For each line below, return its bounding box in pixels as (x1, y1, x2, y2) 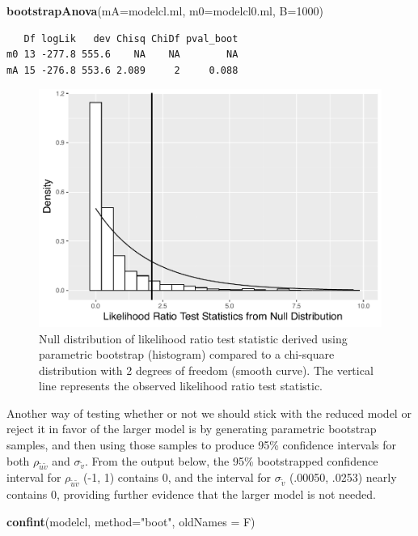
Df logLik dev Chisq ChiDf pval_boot (23, 32, 239, 45)
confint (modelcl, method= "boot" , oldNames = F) (6, 513, 255, 530)
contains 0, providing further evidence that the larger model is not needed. (6, 486, 376, 503)
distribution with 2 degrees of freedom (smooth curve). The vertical (39, 361, 374, 378)
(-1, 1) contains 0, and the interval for (83, 469, 272, 486)
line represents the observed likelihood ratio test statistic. (39, 377, 323, 394)
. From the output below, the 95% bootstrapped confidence (84, 452, 378, 469)
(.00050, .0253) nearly (289, 469, 397, 486)
